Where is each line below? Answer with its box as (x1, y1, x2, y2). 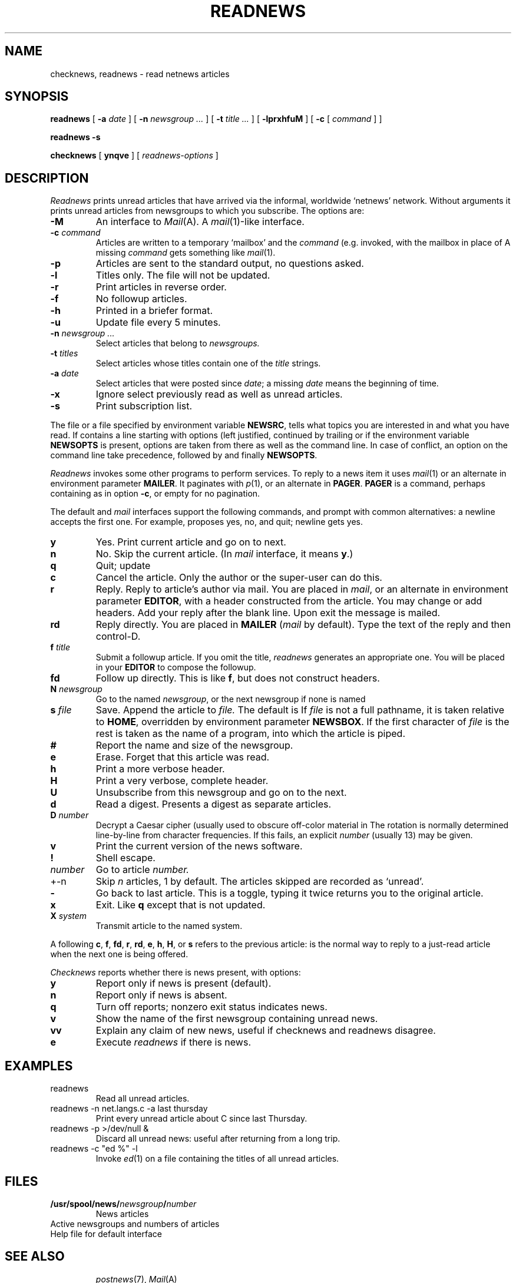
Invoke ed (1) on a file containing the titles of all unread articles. (95, 1153, 339, 1164)
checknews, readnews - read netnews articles (50, 68, 230, 79)
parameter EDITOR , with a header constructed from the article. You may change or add (95, 595, 482, 607)
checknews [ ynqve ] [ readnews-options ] (50, 150, 219, 161)
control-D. (95, 630, 141, 643)
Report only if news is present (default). (95, 977, 272, 990)
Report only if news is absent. (95, 989, 227, 1001)
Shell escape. (95, 852, 156, 864)
